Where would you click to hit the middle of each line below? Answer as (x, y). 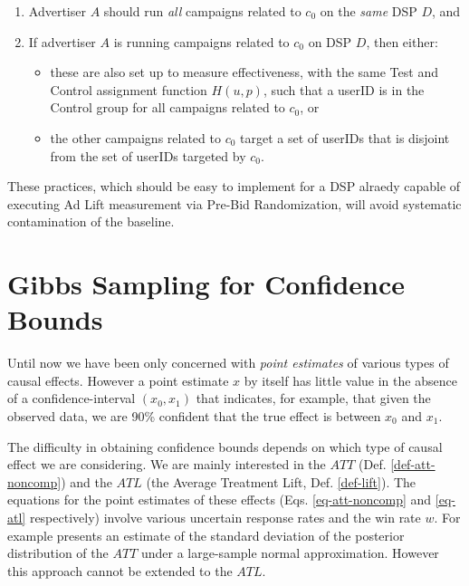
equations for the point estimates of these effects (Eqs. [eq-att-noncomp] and (220, 500)
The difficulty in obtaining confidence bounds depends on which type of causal (225, 446)
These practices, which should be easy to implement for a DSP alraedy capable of (234, 186)
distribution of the (58, 553)
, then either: (402, 41)
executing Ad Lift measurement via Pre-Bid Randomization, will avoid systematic (234, 203)
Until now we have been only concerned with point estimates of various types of (228, 363)
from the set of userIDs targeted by (148, 155)
